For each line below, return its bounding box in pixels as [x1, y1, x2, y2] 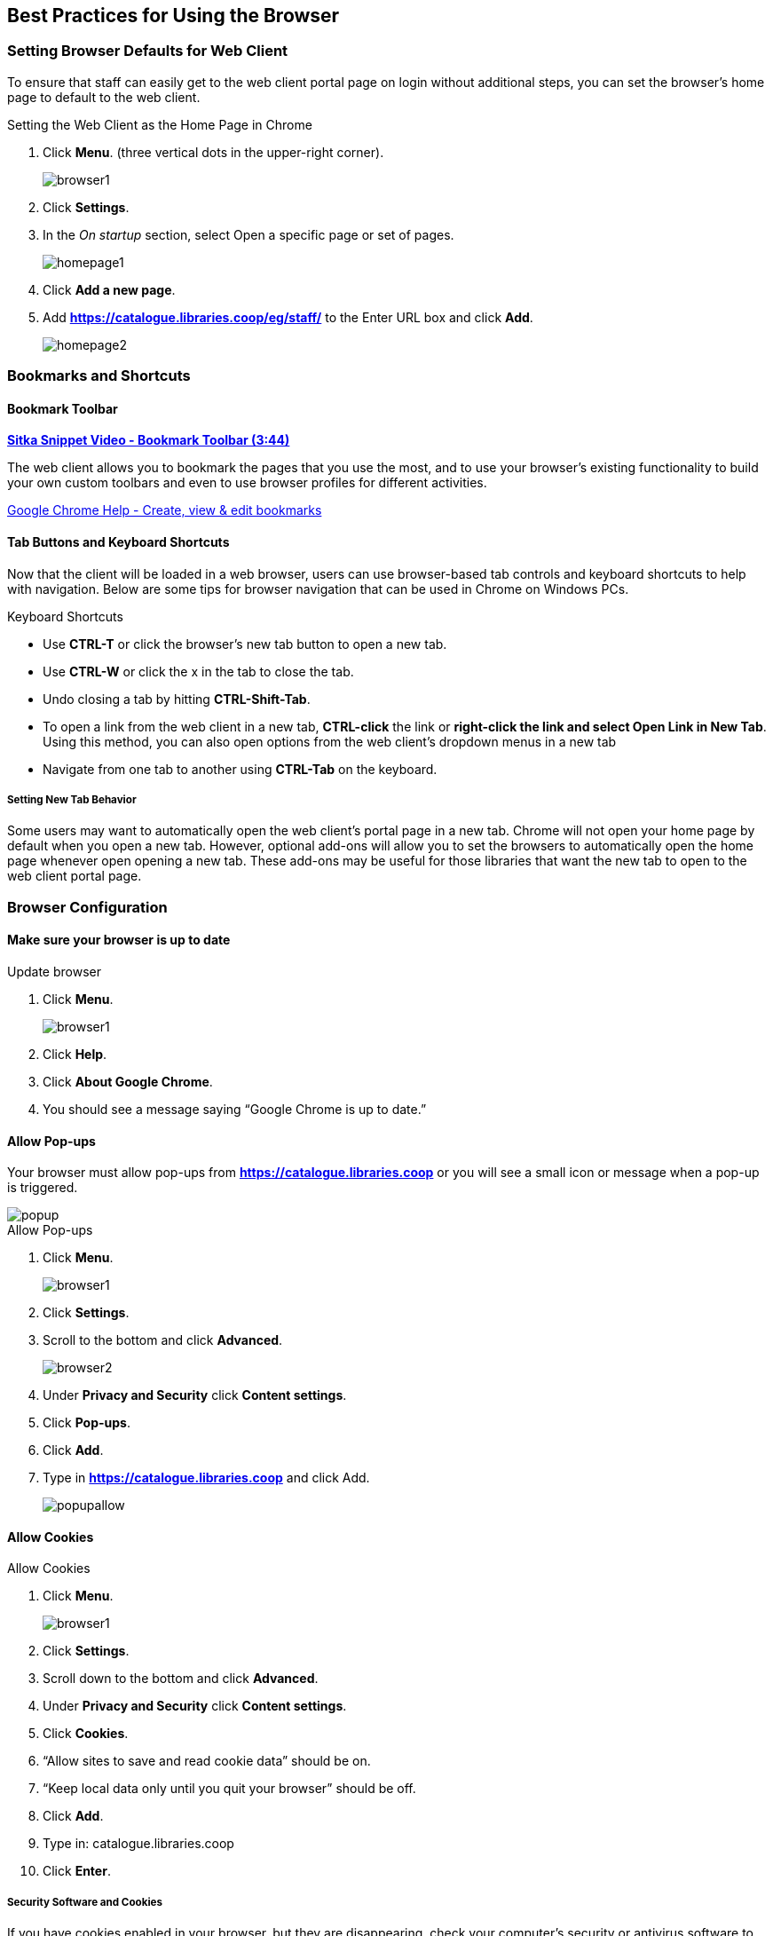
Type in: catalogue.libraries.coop [43, 1836, 234, 1852]
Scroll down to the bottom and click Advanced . [43, 1671, 319, 1687]
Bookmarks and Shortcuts [7, 367, 191, 385]
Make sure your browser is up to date [7, 932, 231, 948]
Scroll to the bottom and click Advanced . [43, 1332, 283, 1348]
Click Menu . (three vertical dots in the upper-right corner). [43, 144, 384, 160]
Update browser [7, 963, 101, 979]
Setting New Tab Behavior [7, 794, 137, 806]
